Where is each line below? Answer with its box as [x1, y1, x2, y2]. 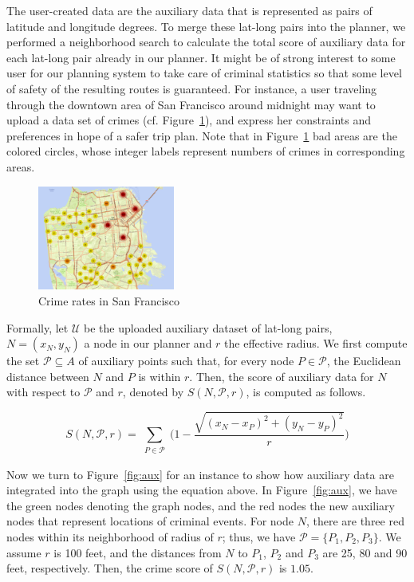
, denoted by [122, 383, 184, 400]
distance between [6, 368, 89, 384]
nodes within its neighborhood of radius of [6, 528, 214, 545]
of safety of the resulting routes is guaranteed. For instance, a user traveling [6, 80, 377, 96]
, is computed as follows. [246, 383, 366, 400]
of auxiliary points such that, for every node [78, 352, 294, 369]
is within [138, 368, 181, 384]
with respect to [6, 383, 81, 400]
